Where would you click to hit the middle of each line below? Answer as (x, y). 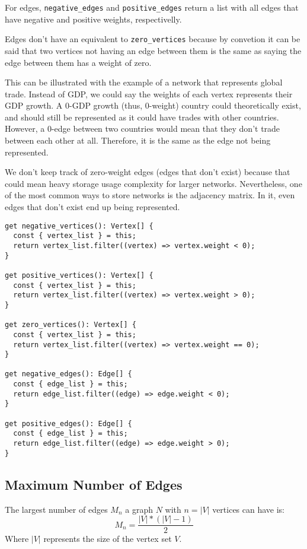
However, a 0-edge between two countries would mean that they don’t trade (143, 128)
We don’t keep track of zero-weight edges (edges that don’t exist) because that (148, 172)
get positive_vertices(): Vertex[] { (79, 275)
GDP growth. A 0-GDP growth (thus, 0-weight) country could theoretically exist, (153, 105)
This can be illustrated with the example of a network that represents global (144, 82)
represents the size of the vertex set (108, 539)
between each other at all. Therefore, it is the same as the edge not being (138, 140)
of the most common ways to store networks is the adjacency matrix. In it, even (150, 195)
